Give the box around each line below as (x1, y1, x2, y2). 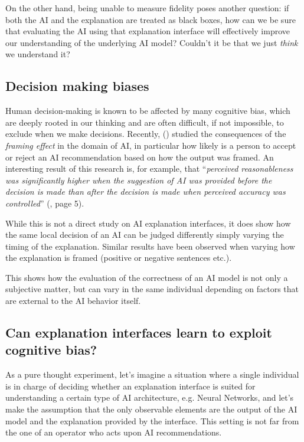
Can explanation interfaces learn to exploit (5, 323, 272, 342)
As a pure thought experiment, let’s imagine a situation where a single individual (5, 368, 299, 381)
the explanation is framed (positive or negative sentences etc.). (5, 251, 232, 264)
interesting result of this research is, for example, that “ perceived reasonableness (5, 162, 293, 175)
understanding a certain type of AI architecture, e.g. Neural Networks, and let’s (5, 391, 294, 404)
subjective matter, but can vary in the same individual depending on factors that (5, 283, 299, 295)
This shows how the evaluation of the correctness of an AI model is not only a (5, 271, 288, 283)
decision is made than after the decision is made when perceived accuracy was (5, 185, 286, 198)
